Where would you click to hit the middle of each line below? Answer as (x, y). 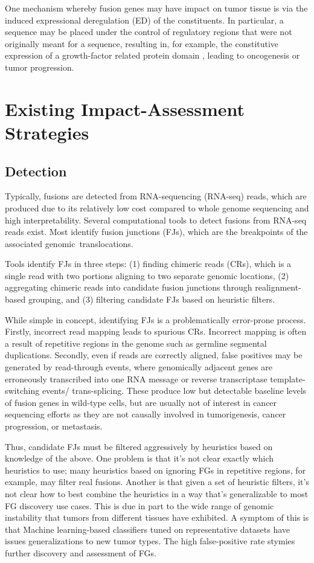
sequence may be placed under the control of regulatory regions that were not (149, 32)
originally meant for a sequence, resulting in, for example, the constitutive (142, 43)
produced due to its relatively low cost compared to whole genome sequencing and (157, 208)
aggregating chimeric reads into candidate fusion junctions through (129, 287)
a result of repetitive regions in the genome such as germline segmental (136, 343)
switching (22, 391)
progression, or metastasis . (54, 426)
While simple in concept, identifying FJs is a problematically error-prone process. (155, 319)
